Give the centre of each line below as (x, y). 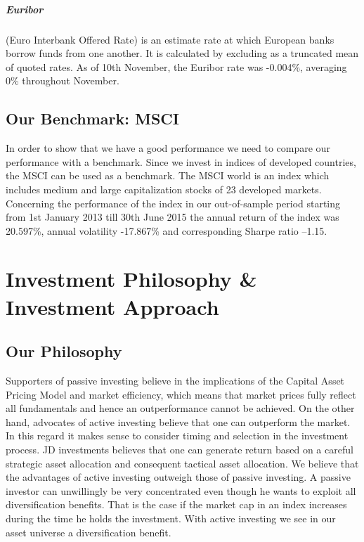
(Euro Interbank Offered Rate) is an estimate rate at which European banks (170, 39)
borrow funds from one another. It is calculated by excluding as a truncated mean (182, 53)
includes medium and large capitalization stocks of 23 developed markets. (164, 189)
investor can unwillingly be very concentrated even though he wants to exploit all (181, 490)
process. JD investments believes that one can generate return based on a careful (180, 450)
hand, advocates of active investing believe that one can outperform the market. (178, 421)
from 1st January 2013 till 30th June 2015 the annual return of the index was (173, 217)
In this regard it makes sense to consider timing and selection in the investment (177, 435)
